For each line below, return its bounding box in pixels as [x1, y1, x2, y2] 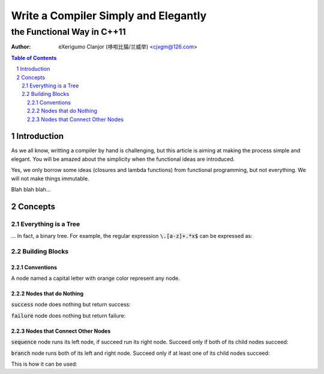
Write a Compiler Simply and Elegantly [11, 9, 207, 22]
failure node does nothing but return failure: [11, 312, 126, 319]
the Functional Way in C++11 [11, 26, 126, 37]
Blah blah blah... [11, 186, 51, 193]
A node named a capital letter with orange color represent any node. [11, 275, 180, 282]
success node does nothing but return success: [11, 301, 131, 308]
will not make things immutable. [11, 174, 89, 182]
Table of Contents [11, 54, 57, 61]
